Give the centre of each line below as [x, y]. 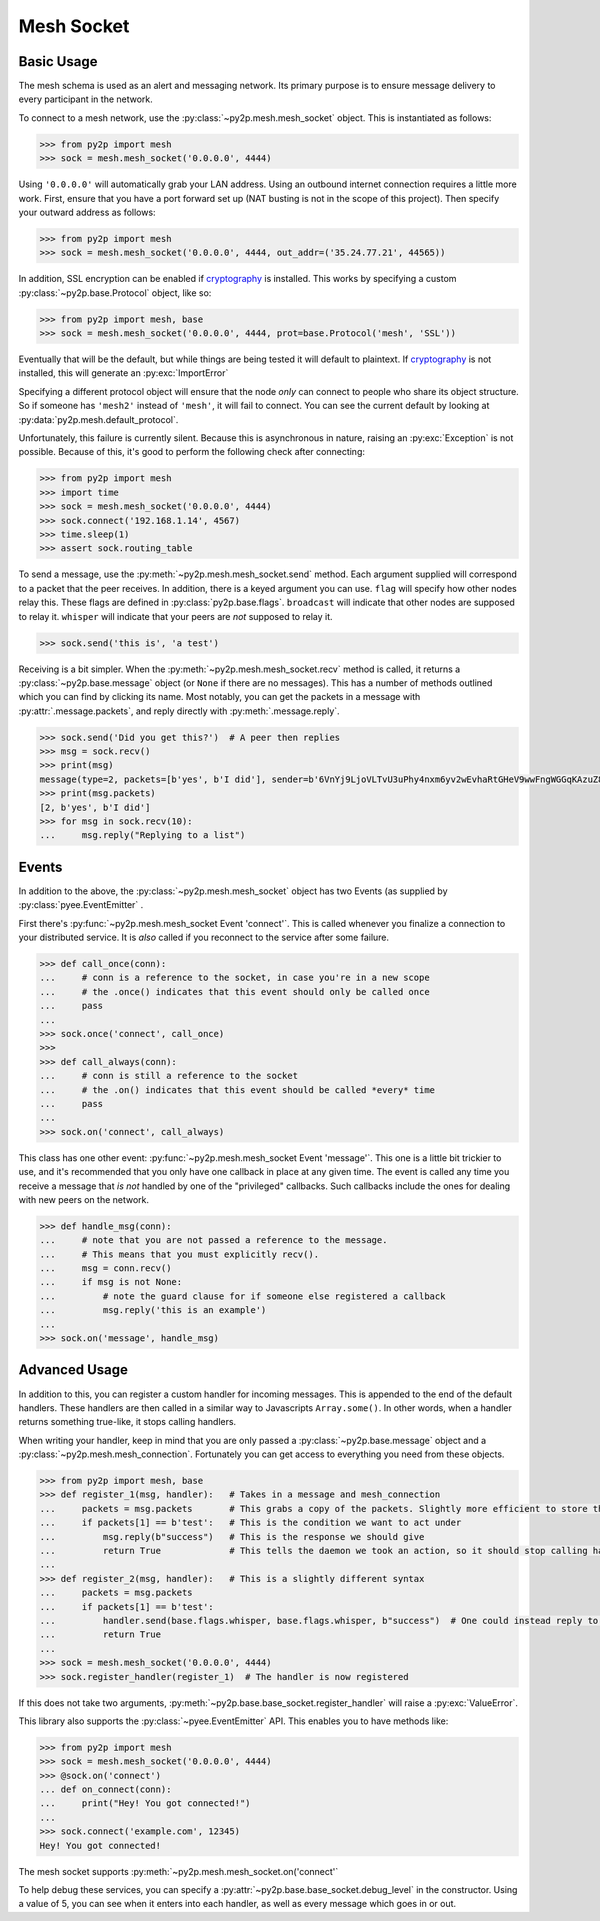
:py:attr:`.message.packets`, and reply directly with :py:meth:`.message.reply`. [179, 711]
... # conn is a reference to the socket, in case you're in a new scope [234, 978]
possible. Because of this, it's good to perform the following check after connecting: [191, 452]
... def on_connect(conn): [105, 1789]
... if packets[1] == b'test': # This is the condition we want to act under [250, 1523]
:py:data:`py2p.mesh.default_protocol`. [98, 419]
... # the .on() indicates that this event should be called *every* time [237, 1089]
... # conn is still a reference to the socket [169, 1076]
